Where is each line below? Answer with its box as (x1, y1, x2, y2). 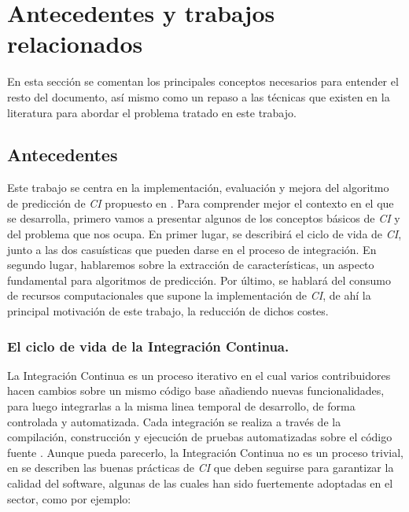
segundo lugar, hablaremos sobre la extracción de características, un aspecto (7, 256, 374, 273)
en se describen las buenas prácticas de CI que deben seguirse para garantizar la (7, 459, 394, 476)
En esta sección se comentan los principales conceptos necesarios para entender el (7, 73, 399, 90)
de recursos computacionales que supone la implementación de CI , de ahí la (7, 287, 371, 304)
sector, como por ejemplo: (7, 490, 131, 506)
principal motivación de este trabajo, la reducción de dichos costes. (7, 303, 329, 319)
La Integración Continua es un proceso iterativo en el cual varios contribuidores (7, 367, 391, 383)
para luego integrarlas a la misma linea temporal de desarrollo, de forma (7, 398, 356, 414)
